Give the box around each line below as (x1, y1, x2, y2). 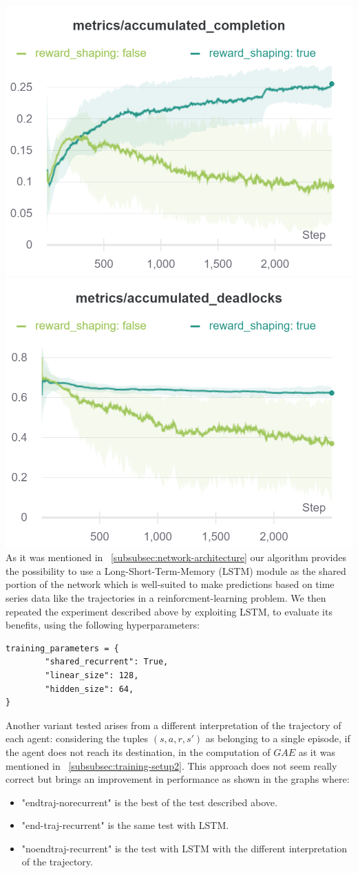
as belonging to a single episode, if (205, 731, 350, 746)
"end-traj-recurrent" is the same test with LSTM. (21, 818, 229, 832)
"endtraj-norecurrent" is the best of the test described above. (21, 795, 277, 809)
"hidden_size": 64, (45, 684, 134, 694)
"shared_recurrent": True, (45, 657, 169, 667)
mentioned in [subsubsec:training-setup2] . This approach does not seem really (6, 758, 337, 772)
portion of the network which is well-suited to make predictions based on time (6, 577, 335, 591)
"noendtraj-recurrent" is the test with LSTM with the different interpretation (21, 841, 348, 855)
